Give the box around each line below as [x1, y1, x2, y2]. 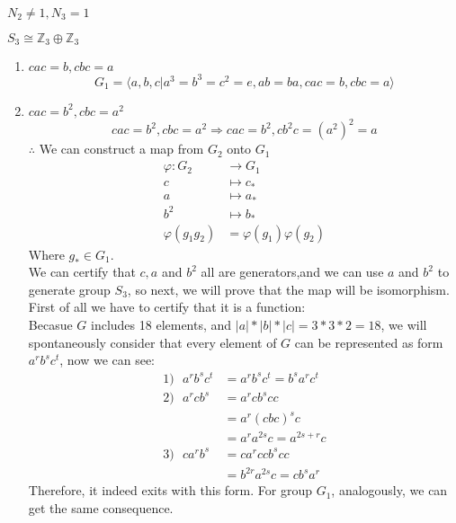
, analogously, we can [331, 481, 448, 500]
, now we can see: [59, 350, 156, 369]
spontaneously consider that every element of [28, 332, 277, 351]
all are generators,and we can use [201, 262, 384, 281]
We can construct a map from [39, 139, 204, 158]
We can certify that [28, 262, 136, 281]
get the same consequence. [28, 498, 174, 517]
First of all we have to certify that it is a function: [28, 297, 306, 316]
